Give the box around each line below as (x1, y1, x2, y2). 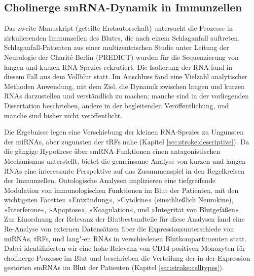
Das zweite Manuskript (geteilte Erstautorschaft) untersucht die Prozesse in (4, 23, 233, 33)
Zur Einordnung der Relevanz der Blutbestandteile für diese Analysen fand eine (4, 214, 245, 224)
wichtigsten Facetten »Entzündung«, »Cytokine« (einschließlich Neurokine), (4, 194, 234, 205)
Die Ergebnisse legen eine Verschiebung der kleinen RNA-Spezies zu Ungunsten (4, 127, 244, 137)
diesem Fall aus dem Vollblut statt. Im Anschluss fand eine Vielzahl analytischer (4, 71, 248, 82)
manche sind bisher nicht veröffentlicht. (4, 110, 123, 120)
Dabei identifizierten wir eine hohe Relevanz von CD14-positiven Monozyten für (4, 243, 246, 253)
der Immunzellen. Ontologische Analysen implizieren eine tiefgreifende (4, 175, 216, 185)
